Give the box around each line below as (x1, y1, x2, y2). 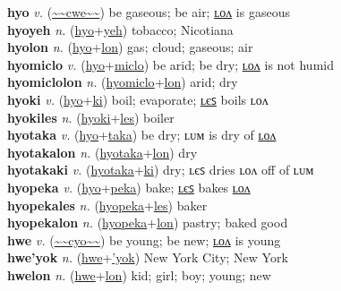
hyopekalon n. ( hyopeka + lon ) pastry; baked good (7, 213, 288, 232)
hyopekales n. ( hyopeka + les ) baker (7, 195, 208, 214)
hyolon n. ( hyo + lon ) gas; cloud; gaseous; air (7, 38, 253, 56)
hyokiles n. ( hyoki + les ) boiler (7, 107, 175, 126)
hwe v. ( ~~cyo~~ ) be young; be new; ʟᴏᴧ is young (7, 230, 281, 249)
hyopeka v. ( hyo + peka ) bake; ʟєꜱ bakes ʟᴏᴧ (7, 177, 251, 196)
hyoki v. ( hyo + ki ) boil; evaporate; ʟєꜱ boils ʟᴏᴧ (7, 90, 269, 108)
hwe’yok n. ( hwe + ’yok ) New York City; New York (7, 248, 288, 267)
